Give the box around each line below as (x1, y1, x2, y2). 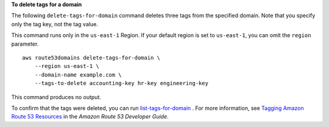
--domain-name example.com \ (34, 71, 122, 78)
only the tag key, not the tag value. (11, 20, 99, 27)
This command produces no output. (11, 93, 102, 100)
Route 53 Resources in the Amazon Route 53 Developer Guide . (11, 113, 169, 120)
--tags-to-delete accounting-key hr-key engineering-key (34, 80, 208, 87)
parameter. (11, 40, 39, 47)
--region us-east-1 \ (34, 63, 100, 70)
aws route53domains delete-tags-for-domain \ (22, 54, 161, 61)
